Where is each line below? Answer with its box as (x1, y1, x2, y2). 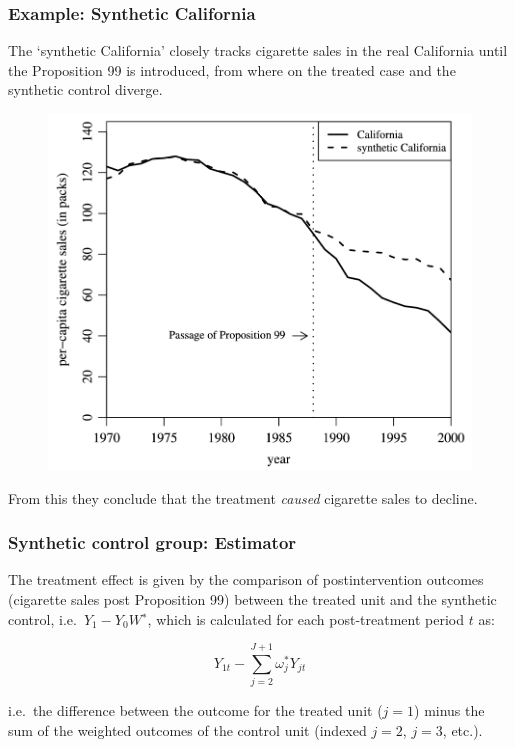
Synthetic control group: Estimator (8, 530, 297, 555)
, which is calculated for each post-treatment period (147, 608, 465, 629)
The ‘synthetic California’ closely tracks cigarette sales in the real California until (8, 40, 508, 61)
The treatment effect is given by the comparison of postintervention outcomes (8, 569, 484, 590)
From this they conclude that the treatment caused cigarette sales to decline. (8, 487, 478, 508)
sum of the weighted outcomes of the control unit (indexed (8, 719, 367, 740)
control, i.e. (8, 608, 77, 629)
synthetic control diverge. (8, 79, 163, 100)
